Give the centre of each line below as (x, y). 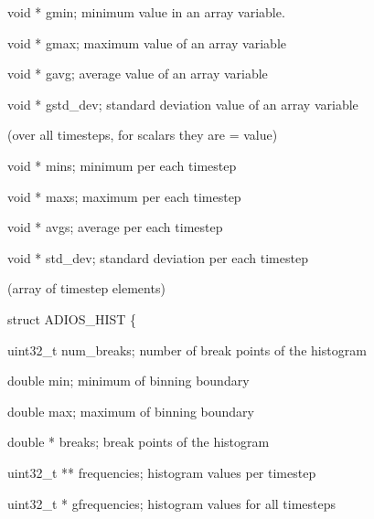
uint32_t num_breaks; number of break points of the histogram (187, 350)
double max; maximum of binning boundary (131, 411)
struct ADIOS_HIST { (72, 318)
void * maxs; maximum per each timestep (124, 196)
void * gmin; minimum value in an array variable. (146, 12)
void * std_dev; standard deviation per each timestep (158, 257)
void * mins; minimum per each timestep (122, 165)
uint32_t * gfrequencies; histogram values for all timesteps (172, 503)
